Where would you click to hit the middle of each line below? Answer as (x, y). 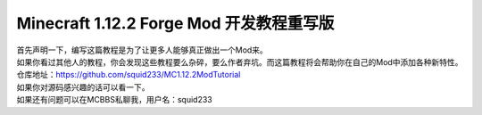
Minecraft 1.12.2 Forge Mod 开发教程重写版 (175, 23)
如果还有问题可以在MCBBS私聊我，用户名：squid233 (115, 100)
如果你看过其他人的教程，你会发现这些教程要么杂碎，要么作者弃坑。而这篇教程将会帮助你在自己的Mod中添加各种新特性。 (240, 62)
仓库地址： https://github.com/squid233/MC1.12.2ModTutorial (129, 75)
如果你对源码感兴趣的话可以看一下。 (83, 87)
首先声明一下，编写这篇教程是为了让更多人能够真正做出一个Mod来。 (142, 50)
